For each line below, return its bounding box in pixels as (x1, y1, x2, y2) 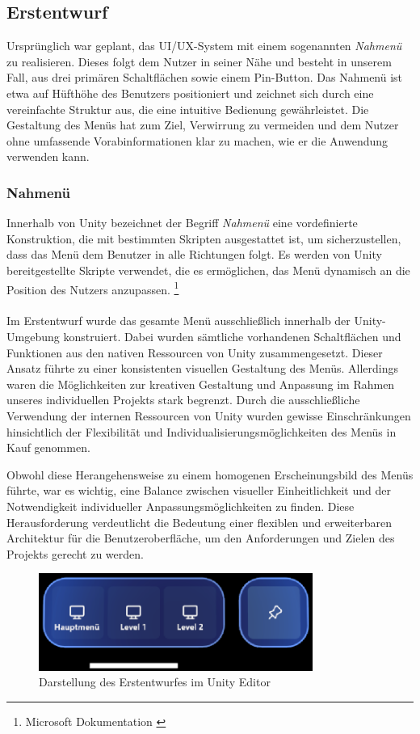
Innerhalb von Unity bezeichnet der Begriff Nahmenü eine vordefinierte (6, 214, 358, 231)
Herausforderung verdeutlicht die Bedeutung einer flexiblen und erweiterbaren (6, 513, 393, 530)
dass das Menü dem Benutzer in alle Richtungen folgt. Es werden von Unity (6, 246, 382, 263)
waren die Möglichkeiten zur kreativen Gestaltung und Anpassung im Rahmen (6, 375, 395, 392)
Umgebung (6, 327, 60, 344)
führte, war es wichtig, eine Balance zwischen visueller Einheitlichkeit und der (6, 482, 391, 499)
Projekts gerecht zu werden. (6, 545, 144, 562)
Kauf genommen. (6, 439, 90, 456)
